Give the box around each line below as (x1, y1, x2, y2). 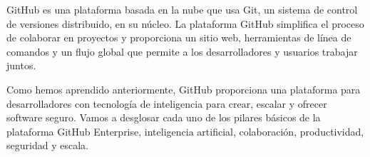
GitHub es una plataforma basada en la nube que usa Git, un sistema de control (6, 2, 358, 16)
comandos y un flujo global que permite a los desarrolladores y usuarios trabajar (6, 44, 358, 59)
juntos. (6, 58, 36, 73)
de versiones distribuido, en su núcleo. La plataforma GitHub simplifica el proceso (6, 16, 364, 31)
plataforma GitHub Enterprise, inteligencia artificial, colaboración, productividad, (6, 123, 364, 138)
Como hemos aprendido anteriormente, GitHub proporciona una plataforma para (6, 81, 361, 96)
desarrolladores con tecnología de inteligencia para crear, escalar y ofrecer (6, 96, 327, 111)
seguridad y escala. (6, 138, 88, 153)
